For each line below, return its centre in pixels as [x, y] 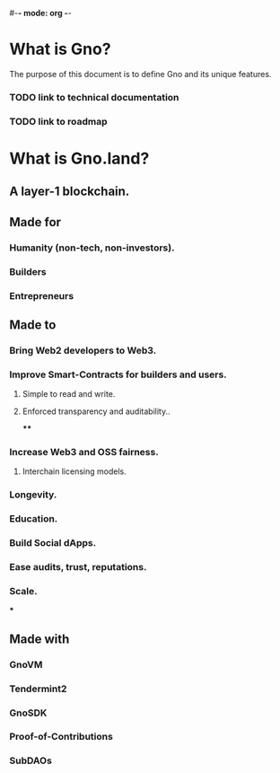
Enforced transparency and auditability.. [96, 411]
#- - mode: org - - [40, 13]
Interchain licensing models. [74, 471]
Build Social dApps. [53, 543]
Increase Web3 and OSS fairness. [84, 452]
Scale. [23, 592]
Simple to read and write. [69, 394]
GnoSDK [28, 713]
